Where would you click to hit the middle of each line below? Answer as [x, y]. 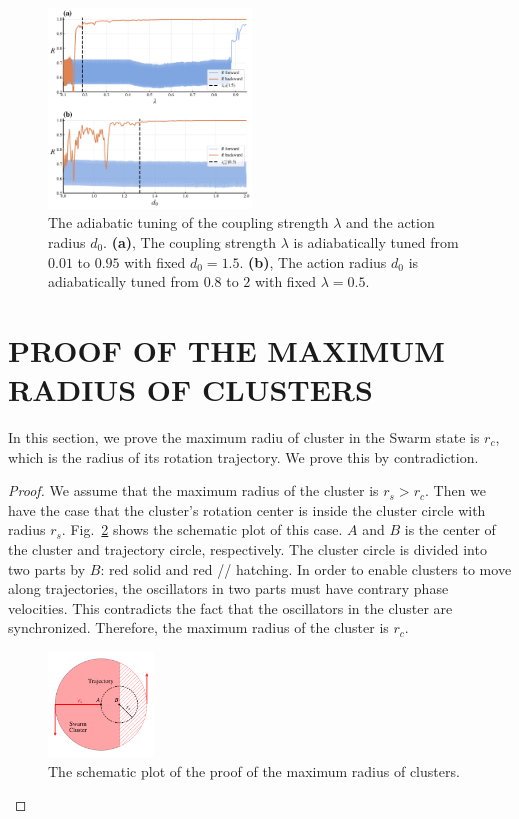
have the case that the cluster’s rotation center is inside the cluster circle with [247, 509]
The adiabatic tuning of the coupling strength [188, 222]
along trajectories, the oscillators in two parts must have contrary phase [228, 588]
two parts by [47, 568]
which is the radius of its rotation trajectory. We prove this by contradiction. [243, 456]
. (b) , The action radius [313, 261]
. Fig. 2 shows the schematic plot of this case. [202, 529]
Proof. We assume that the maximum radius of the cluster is [193, 490]
